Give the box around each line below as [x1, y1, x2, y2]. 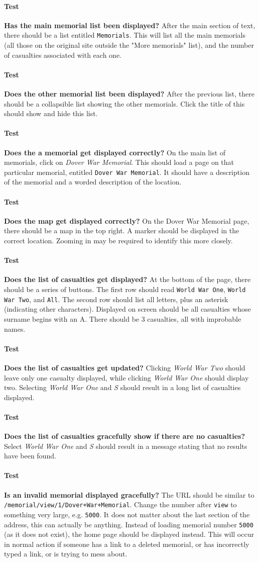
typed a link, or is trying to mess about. [4, 548, 127, 559]
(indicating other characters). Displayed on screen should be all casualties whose [4, 304, 251, 314]
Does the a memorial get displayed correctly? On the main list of [4, 147, 226, 157]
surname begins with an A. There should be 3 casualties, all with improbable [4, 313, 241, 324]
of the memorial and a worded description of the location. [4, 176, 182, 187]
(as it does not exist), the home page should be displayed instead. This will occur [4, 529, 254, 539]
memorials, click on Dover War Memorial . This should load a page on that [4, 157, 234, 167]
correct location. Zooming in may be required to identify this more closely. [4, 235, 233, 246]
